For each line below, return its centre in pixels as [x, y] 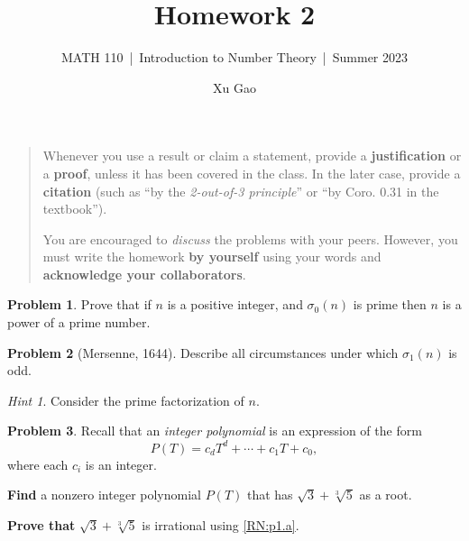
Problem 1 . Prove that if [79, 304]
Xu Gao [234, 87]
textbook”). [75, 209]
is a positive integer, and [235, 304]
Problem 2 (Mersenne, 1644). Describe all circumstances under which [203, 352]
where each [38, 464]
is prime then [390, 304]
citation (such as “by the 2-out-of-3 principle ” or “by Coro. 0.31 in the [241, 191]
